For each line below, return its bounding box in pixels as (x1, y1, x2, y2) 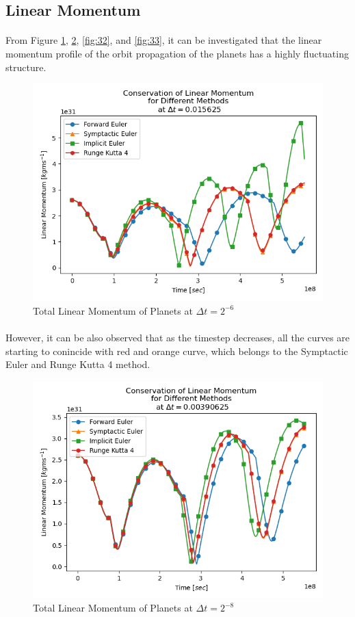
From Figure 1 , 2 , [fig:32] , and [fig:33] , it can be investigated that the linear (5, 33, 322, 47)
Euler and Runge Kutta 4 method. (5, 357, 150, 371)
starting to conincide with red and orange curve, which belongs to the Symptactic (5, 343, 348, 358)
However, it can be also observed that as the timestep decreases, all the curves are (5, 330, 350, 344)
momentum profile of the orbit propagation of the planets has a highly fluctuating (5, 46, 349, 60)
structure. (5, 60, 47, 74)
